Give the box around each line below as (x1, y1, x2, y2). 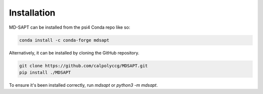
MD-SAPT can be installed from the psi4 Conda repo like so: (9, 24, 131, 30)
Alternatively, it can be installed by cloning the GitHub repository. (9, 50, 140, 56)
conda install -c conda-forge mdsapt (19, 37, 110, 43)
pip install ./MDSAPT (19, 70, 71, 75)
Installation (9, 7, 56, 18)
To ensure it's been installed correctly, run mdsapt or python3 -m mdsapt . (9, 82, 158, 88)
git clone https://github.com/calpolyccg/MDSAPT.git (19, 63, 148, 68)
